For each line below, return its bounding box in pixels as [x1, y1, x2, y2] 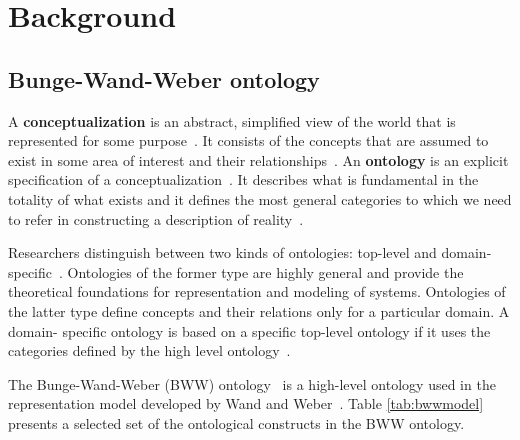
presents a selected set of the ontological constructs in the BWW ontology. [8, 412, 465, 433]
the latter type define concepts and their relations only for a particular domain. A [8, 300, 510, 321]
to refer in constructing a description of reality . [8, 208, 304, 229]
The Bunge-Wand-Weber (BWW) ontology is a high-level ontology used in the [8, 373, 496, 394]
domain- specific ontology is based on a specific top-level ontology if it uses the [8, 320, 491, 341]
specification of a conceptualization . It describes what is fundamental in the [8, 169, 479, 190]
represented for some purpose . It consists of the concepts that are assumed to [8, 130, 489, 151]
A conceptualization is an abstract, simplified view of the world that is [8, 110, 456, 131]
